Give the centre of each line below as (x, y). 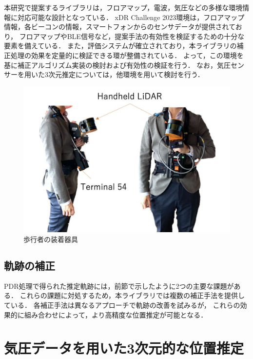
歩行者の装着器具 (51, 239)
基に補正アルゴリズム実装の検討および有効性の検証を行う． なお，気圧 (117, 65)
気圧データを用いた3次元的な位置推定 (124, 348)
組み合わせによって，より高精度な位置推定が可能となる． (116, 314)
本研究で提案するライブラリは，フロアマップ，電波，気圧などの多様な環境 (123, 7)
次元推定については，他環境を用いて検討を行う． (126, 74)
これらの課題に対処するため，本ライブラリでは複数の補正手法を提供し (132, 295)
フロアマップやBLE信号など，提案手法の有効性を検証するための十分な (132, 36)
